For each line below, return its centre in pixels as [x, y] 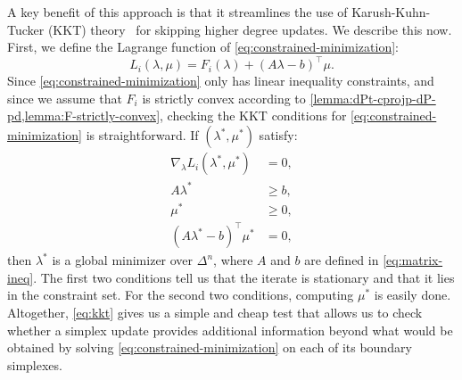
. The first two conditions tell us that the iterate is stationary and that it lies [244, 277]
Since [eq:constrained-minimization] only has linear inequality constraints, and [221, 81]
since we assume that [65, 98]
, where [233, 260]
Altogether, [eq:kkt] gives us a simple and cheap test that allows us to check [215, 313]
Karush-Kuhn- [391, 12]
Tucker [26, 29]
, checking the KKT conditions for [253, 116]
